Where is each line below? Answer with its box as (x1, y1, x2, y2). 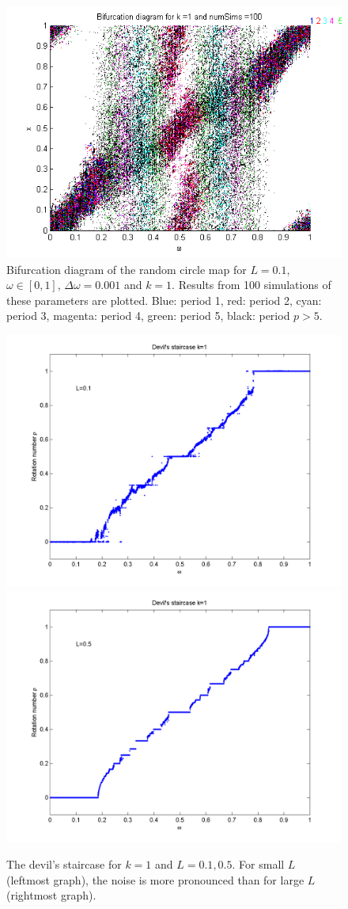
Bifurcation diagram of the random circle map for (6, 261, 247, 277)
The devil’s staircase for (6, 856, 122, 873)
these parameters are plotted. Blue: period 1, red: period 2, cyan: (6, 291, 322, 308)
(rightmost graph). (6, 887, 96, 903)
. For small (232, 856, 285, 873)
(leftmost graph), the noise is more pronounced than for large (6, 871, 304, 888)
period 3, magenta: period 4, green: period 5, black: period (6, 307, 290, 324)
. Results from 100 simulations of (172, 276, 331, 293)
